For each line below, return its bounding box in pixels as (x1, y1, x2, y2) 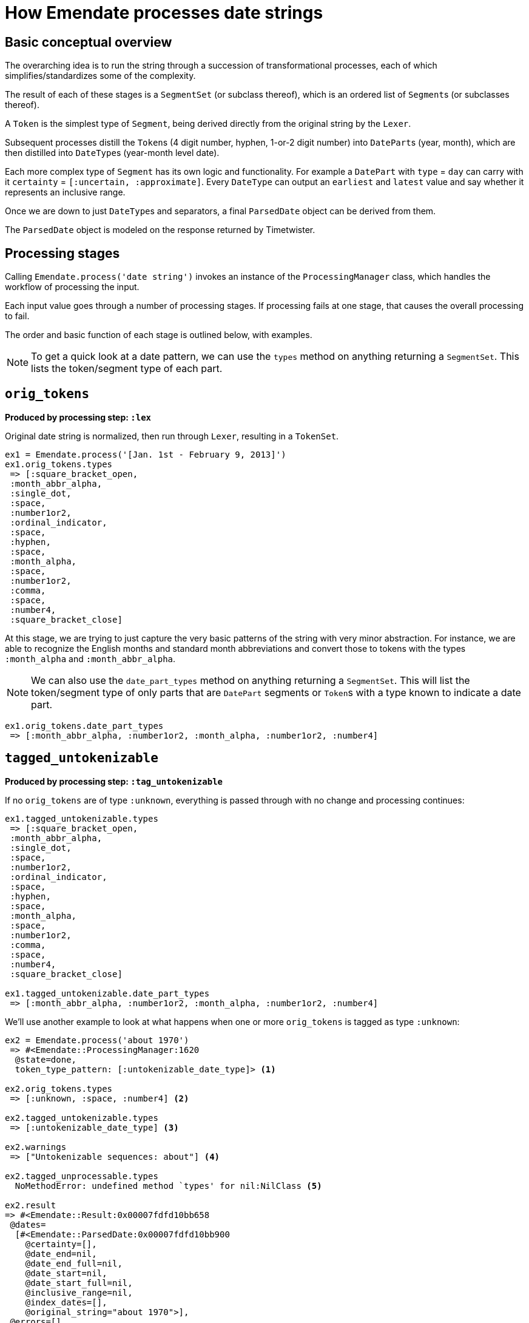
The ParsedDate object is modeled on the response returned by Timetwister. (5, 225, 315, 235)
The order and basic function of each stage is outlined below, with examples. (5, 330, 312, 340)
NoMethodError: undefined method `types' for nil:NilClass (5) (15, 1180, 322, 1191)
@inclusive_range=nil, (25, 1287, 133, 1298)
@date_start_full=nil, (25, 1277, 133, 1288)
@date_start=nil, (25, 1268, 107, 1278)
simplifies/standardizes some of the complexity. (5, 70, 196, 81)
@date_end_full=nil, (25, 1258, 123, 1268)
